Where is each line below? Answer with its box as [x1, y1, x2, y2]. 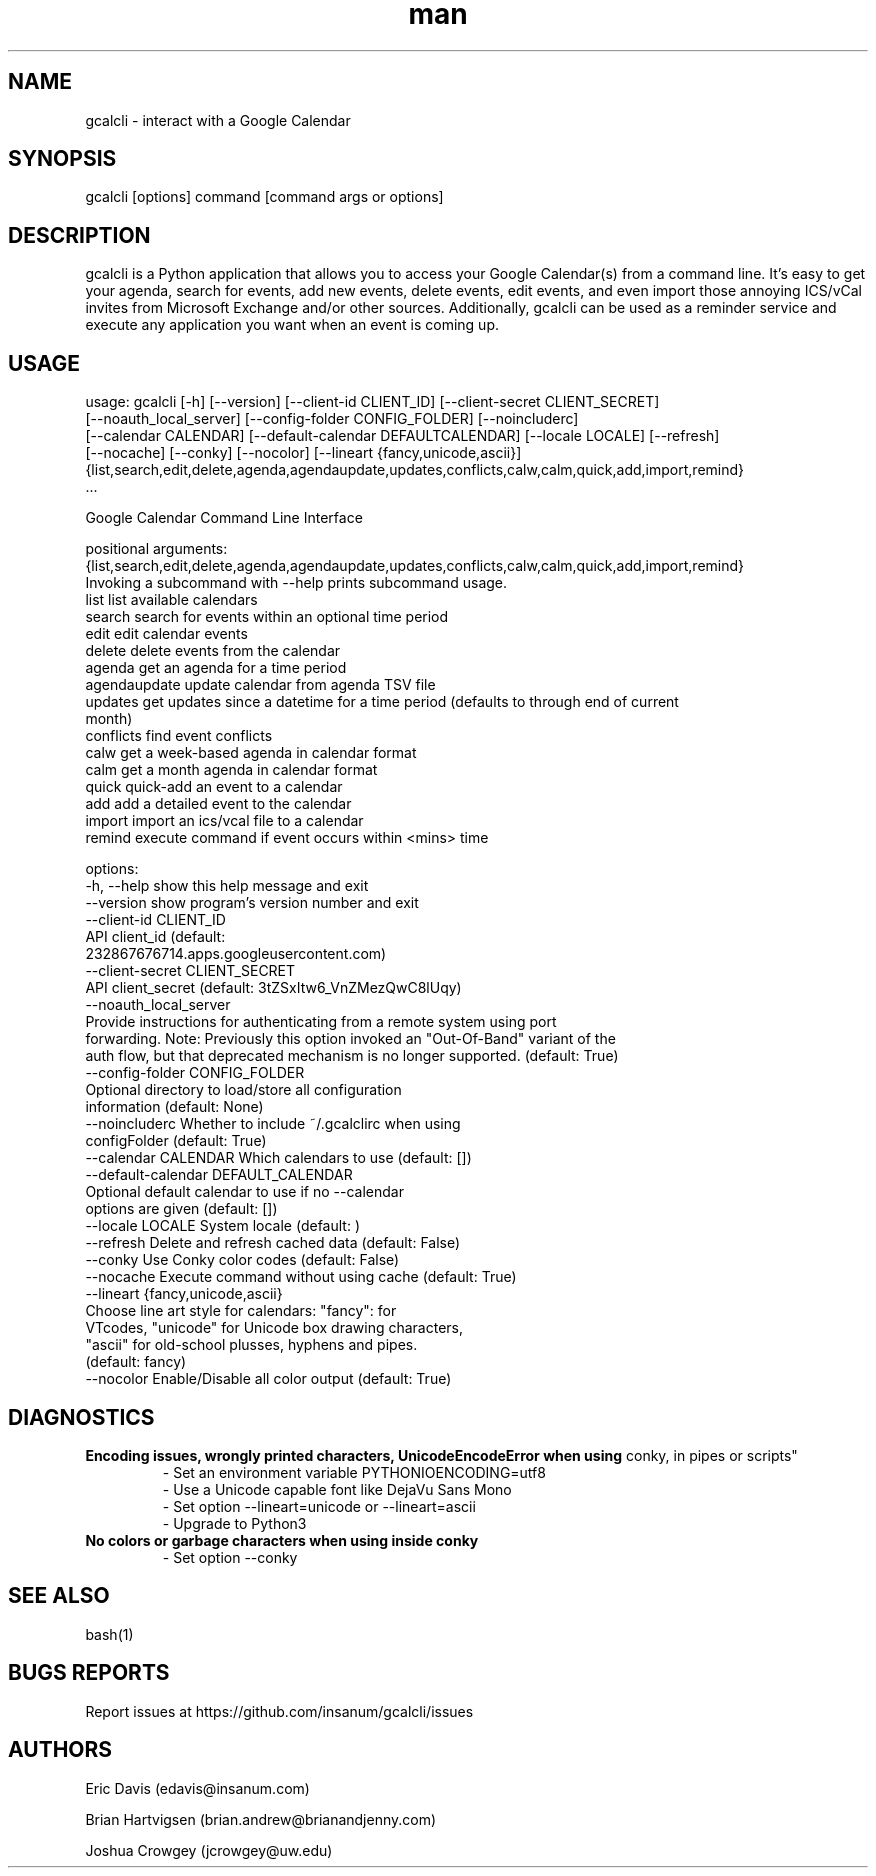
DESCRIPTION [8, 222, 151, 248]
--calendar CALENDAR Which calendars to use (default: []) [85, 1149, 472, 1167]
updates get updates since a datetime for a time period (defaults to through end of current [85, 693, 679, 711]
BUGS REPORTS [8, 1660, 170, 1686]
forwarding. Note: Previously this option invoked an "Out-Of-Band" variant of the [85, 1030, 616, 1048]
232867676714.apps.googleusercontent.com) [85, 945, 387, 963]
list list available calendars [85, 591, 258, 609]
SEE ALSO [8, 1583, 110, 1609]
